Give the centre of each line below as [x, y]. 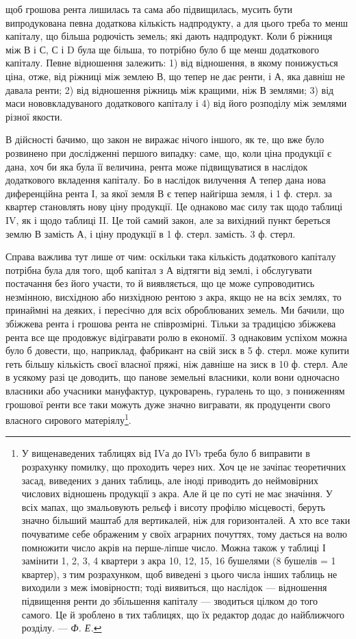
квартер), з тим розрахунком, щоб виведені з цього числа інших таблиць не [179, 574]
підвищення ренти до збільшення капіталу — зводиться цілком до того [170, 601]
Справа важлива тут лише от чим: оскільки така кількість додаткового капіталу [171, 256]
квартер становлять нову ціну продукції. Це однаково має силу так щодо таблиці [174, 206]
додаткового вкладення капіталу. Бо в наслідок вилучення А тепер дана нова [166, 180]
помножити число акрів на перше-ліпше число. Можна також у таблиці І [174, 547]
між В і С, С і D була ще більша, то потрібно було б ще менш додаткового [163, 49]
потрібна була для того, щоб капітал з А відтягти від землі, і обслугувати [159, 270]
